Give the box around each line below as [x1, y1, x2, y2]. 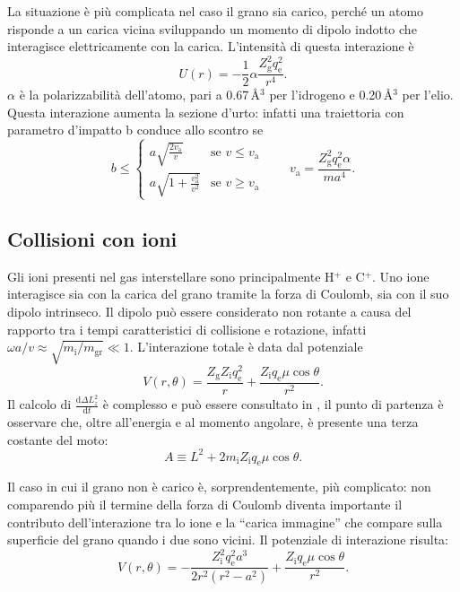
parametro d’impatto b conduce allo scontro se [7, 120, 264, 139]
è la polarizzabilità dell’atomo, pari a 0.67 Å [19, 85, 261, 104]
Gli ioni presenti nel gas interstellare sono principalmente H [7, 266, 334, 285]
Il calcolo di [7, 395, 72, 414]
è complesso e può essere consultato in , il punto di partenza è [102, 395, 444, 414]
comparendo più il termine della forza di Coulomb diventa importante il [7, 494, 403, 513]
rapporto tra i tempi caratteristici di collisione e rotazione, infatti [7, 319, 367, 338]
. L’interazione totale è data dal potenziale [129, 337, 363, 356]
